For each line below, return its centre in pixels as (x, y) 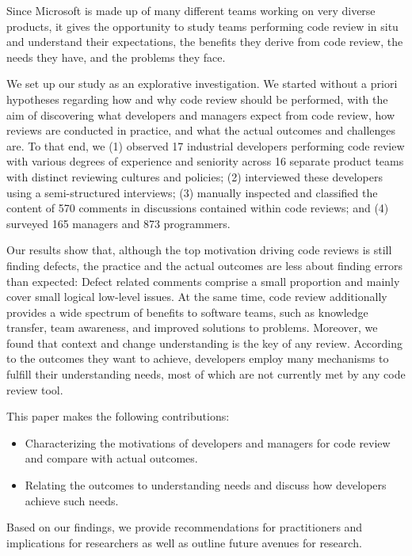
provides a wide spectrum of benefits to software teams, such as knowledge (187, 312)
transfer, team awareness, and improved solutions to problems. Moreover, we (192, 328)
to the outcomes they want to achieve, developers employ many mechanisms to (198, 358)
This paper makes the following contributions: (118, 416)
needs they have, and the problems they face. (116, 57)
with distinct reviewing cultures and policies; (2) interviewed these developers (195, 176)
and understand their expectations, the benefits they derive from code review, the (205, 42)
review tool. (35, 389)
